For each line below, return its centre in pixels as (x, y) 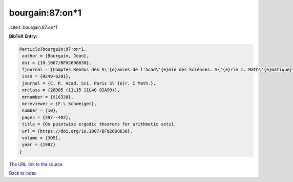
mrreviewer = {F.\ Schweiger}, (60, 104)
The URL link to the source (36, 164)
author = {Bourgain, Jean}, (56, 56)
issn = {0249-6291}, (47, 76)
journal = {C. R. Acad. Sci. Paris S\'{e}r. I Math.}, (89, 83)
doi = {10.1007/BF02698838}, (57, 63)
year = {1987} (39, 145)
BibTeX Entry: (23, 36)
